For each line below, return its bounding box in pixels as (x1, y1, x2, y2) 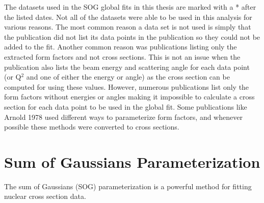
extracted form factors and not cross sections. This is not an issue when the (4, 51, 241, 62)
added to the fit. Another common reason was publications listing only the (4, 41, 237, 52)
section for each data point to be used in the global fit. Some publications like (4, 101, 247, 112)
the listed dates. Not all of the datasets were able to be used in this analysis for (4, 11, 252, 22)
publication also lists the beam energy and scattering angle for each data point (4, 61, 250, 72)
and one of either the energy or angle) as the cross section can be (26, 71, 230, 82)
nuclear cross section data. (4, 191, 86, 201)
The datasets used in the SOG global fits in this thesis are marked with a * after (4, 2, 256, 12)
